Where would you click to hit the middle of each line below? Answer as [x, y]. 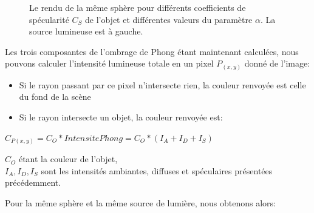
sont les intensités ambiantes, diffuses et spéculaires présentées [157, 170]
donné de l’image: [277, 63]
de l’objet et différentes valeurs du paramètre [169, 19]
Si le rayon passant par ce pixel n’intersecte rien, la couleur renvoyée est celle [162, 84]
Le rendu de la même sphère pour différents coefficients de [138, 7]
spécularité [49, 19]
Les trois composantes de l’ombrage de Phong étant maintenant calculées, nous [152, 51]
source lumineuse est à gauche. [86, 31]
